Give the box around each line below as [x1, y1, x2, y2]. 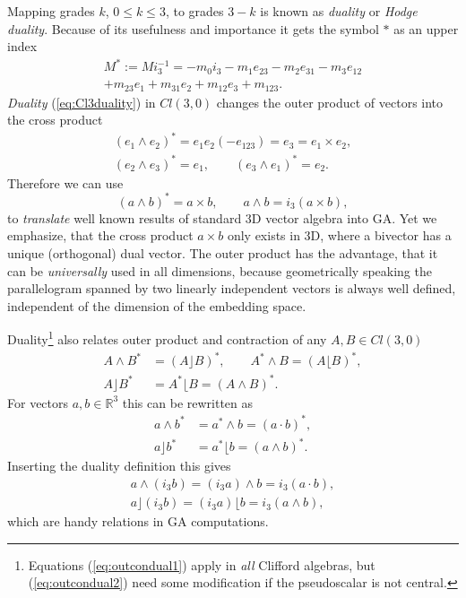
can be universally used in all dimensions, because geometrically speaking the [7, 261, 432, 280]
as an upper [393, 19, 459, 38]
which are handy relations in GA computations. [7, 512, 269, 531]
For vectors [7, 393, 69, 412]
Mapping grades [7, 2, 95, 20]
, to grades [165, 2, 224, 20]
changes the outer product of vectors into [216, 92, 444, 111]
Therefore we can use [7, 173, 124, 192]
